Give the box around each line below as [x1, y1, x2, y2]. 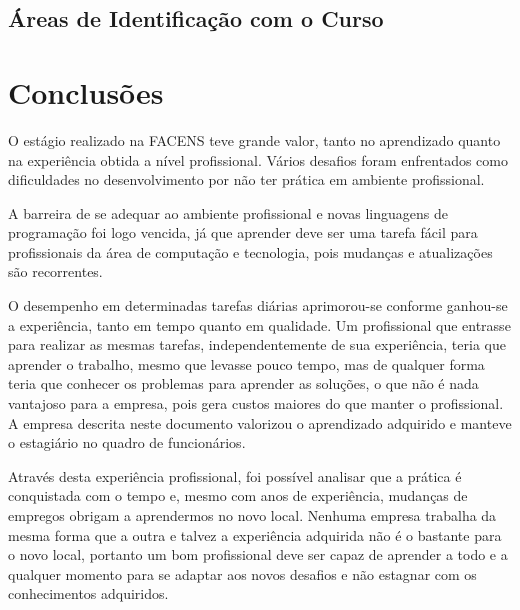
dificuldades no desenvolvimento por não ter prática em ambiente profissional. [8, 169, 485, 190]
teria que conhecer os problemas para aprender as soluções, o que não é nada [8, 373, 479, 394]
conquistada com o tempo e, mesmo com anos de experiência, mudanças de [8, 485, 468, 506]
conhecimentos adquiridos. [8, 583, 169, 604]
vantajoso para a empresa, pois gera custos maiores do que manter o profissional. [8, 393, 504, 414]
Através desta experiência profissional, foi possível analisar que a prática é [8, 465, 462, 486]
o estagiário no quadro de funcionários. [8, 432, 246, 453]
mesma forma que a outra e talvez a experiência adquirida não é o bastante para [8, 524, 502, 545]
